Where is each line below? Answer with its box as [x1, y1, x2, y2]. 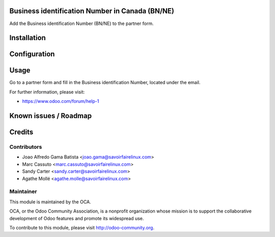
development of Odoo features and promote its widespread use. [9, 215, 144, 221]
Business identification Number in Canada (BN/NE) [9, 7, 174, 15]
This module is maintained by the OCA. [9, 199, 91, 205]
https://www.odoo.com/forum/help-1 [22, 98, 99, 104]
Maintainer [9, 188, 37, 195]
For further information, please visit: [9, 89, 85, 95]
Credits [9, 128, 34, 137]
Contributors [9, 143, 42, 150]
